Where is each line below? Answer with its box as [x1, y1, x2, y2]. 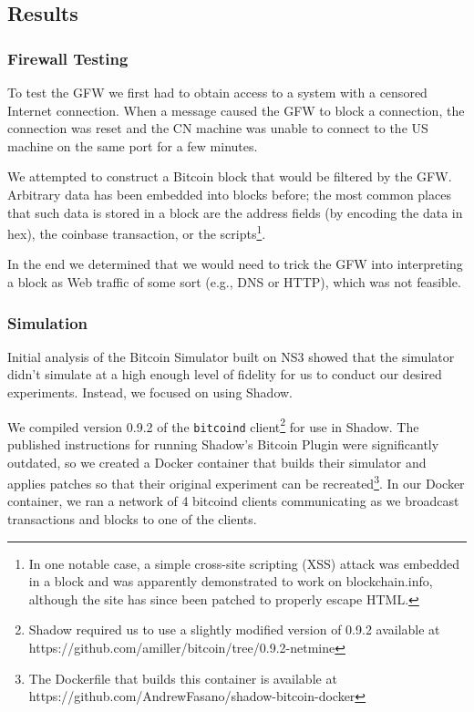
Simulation [7, 311, 88, 334]
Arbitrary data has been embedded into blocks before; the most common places [7, 184, 451, 203]
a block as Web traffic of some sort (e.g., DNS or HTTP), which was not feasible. [7, 273, 461, 291]
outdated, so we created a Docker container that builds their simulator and [7, 452, 427, 471]
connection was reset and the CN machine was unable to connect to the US [7, 119, 428, 138]
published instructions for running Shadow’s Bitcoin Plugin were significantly [7, 434, 439, 453]
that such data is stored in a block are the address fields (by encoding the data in [7, 202, 463, 222]
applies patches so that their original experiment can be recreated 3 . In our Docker [7, 471, 465, 492]
